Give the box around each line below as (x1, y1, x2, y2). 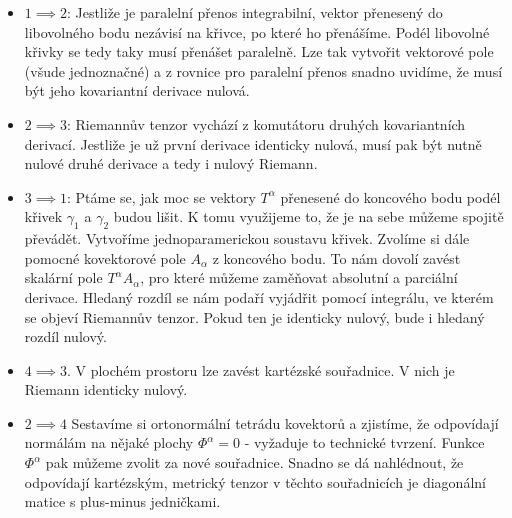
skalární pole (24, 267, 103, 288)
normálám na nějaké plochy (24, 432, 194, 453)
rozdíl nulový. (24, 326, 107, 347)
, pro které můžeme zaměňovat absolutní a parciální (140, 267, 458, 288)
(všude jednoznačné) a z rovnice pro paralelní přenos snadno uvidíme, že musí (24, 60, 503, 81)
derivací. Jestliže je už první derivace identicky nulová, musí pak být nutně (24, 133, 482, 154)
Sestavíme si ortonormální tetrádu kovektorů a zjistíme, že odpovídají (71, 412, 499, 433)
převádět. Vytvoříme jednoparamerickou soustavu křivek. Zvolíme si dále (24, 228, 470, 249)
